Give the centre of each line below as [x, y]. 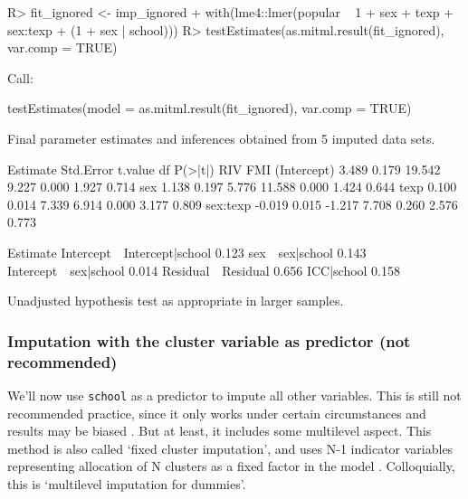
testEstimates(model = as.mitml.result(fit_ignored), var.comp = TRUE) [210, 108]
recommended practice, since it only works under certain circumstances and [217, 413]
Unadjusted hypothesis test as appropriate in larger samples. [176, 301]
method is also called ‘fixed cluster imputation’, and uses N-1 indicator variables [230, 448]
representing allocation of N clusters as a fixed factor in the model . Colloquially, [231, 466]
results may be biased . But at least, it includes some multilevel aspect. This [220, 431]
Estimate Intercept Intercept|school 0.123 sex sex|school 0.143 [187, 252]
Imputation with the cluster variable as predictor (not [209, 340]
